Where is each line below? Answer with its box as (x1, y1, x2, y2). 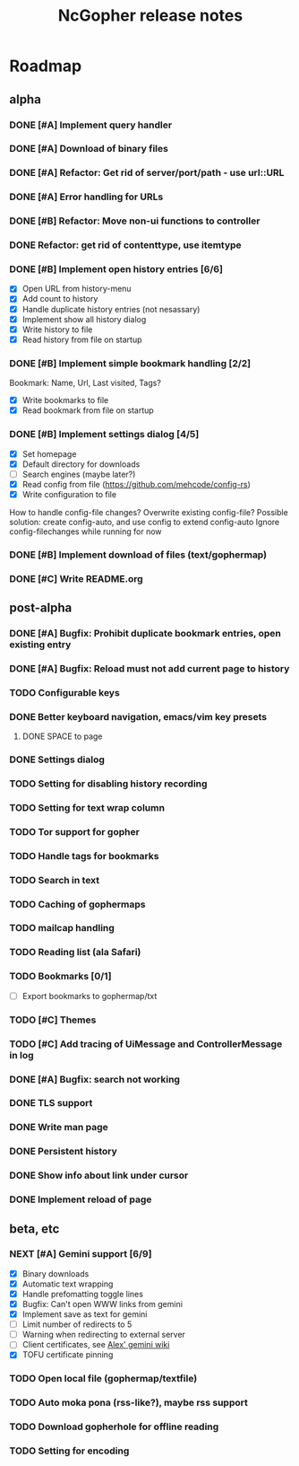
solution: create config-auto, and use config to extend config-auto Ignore (9, 516, 280, 527)
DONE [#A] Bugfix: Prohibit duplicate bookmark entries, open (9, 627, 282, 639)
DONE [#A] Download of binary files (9, 143, 168, 155)
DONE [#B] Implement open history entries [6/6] (9, 263, 224, 276)
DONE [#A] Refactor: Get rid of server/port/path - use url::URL (9, 167, 285, 180)
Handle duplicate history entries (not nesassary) (21, 303, 201, 314)
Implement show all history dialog (21, 313, 147, 324)
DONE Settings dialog (9, 753, 106, 766)
